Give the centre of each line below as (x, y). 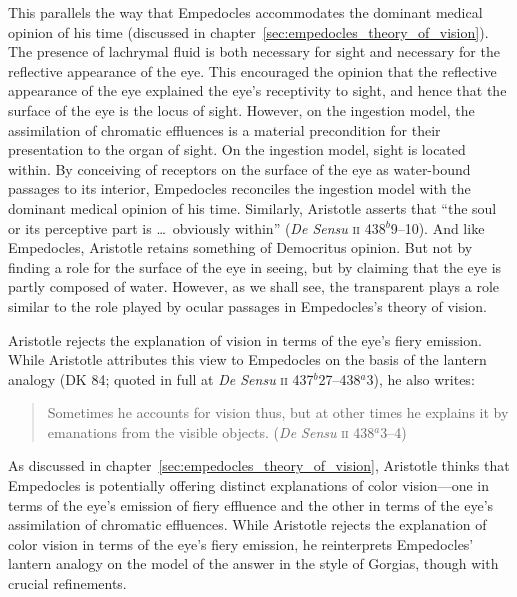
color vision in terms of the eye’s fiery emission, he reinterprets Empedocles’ (241, 543)
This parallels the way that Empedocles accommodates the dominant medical (245, 12)
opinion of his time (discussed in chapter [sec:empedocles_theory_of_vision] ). (248, 31)
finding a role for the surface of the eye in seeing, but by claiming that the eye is (255, 266)
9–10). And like (437, 227)
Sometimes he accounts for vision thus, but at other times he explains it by (278, 412)
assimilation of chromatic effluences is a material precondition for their (224, 129)
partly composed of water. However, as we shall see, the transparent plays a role (254, 286)
